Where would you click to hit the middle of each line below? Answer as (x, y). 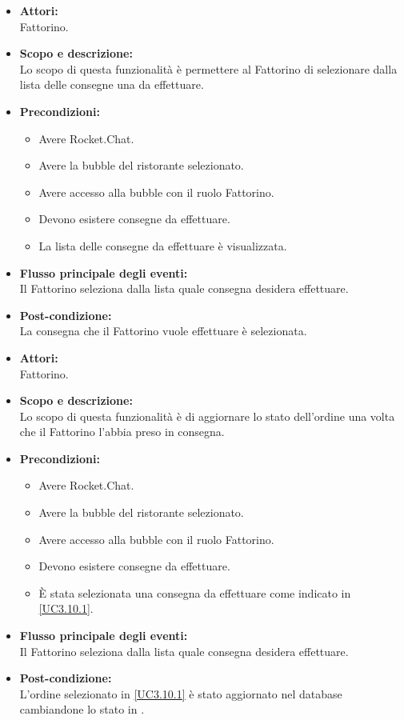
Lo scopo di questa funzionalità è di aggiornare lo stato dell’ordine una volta (207, 416)
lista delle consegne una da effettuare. (112, 84)
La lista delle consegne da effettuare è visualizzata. (163, 245)
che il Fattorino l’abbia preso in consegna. (122, 432)
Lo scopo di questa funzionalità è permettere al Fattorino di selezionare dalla (208, 68)
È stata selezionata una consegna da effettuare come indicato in (195, 592)
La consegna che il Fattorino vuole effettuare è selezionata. (163, 331)
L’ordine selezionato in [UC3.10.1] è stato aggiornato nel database (181, 693)
